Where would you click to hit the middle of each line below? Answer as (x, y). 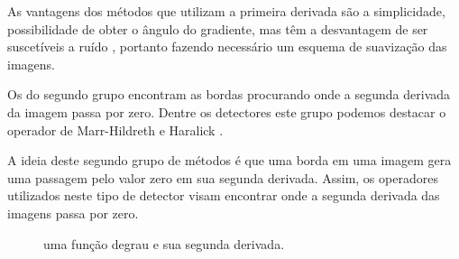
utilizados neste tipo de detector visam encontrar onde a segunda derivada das (224, 195)
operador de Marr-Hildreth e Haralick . (115, 129)
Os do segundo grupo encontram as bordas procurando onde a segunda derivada (229, 94)
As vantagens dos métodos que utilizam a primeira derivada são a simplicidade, (226, 11)
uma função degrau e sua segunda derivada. (164, 243)
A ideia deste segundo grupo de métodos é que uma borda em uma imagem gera (229, 160)
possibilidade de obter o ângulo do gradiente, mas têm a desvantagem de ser (218, 28)
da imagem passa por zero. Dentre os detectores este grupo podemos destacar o (227, 111)
